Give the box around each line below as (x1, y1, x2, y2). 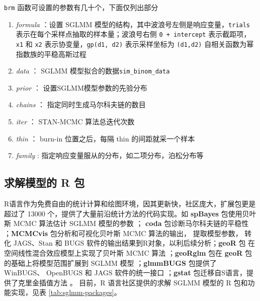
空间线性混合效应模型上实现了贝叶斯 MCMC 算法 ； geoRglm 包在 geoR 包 (4, 248, 252, 258)
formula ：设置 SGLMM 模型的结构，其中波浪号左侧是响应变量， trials (16, 19, 250, 29)
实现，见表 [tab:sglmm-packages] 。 (11, 287, 121, 297)
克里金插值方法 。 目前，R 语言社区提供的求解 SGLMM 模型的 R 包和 (18, 277, 248, 287)
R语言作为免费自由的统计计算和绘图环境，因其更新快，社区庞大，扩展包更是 (4, 198, 256, 209)
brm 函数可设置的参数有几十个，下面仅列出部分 (4, 2, 158, 12)
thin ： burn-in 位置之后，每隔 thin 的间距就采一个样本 (16, 133, 195, 143)
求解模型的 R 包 (4, 175, 85, 190)
